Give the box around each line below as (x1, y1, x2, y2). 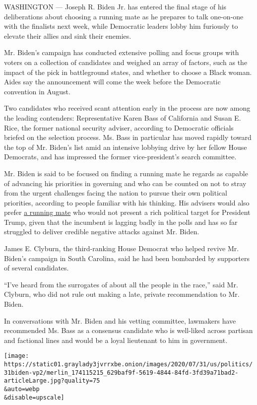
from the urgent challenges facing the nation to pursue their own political (4, 188, 227, 198)
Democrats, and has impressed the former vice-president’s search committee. (4, 151, 237, 162)
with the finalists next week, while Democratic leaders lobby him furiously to (4, 21, 238, 31)
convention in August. (4, 86, 70, 96)
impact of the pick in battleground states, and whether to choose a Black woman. (4, 67, 252, 77)
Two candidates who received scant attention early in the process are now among (4, 103, 251, 113)
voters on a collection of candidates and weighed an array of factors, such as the (4, 57, 248, 67)
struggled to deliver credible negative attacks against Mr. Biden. (4, 226, 199, 237)
